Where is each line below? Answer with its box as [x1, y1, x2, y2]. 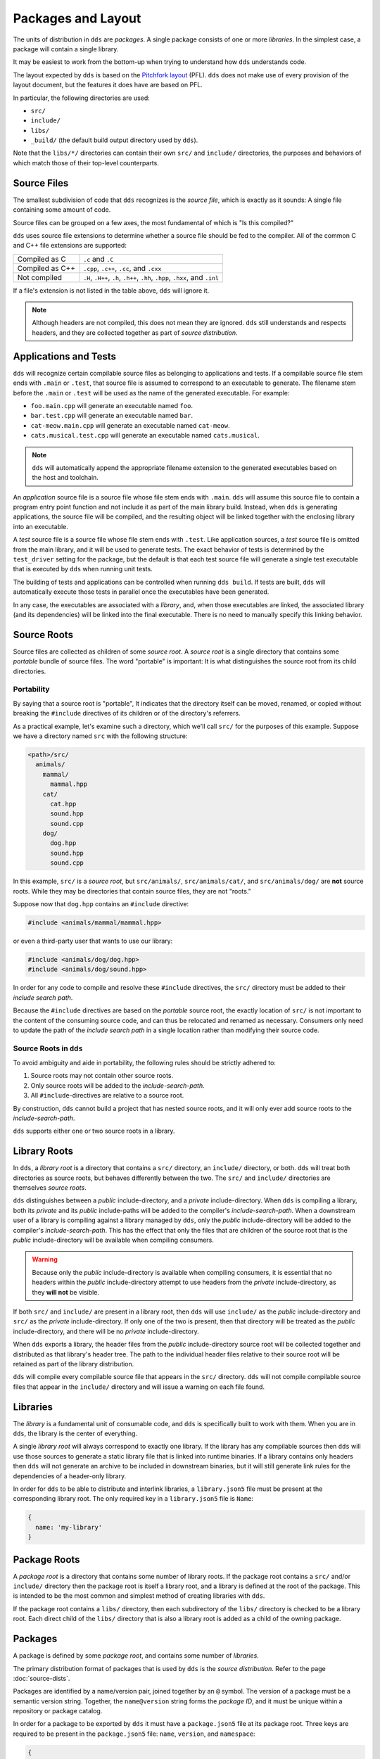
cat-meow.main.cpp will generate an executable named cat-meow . [30, 421, 230, 429]
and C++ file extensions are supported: [13, 241, 127, 250]
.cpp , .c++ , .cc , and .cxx [83, 263, 162, 273]
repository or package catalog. [13, 1707, 103, 1715]
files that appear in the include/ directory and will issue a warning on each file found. [13, 1383, 265, 1391]
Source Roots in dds [13, 1043, 84, 1053]
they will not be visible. [32, 1288, 100, 1296]
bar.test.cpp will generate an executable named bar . [30, 412, 194, 420]
